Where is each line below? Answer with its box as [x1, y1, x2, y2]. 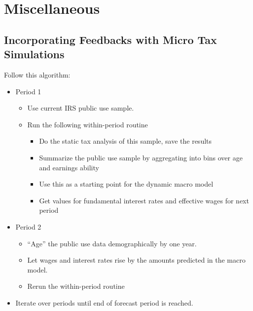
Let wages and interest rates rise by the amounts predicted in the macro [27, 255, 246, 265]
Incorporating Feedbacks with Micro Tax [4, 32, 217, 47]
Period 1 [15, 86, 41, 96]
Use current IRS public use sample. [27, 103, 134, 113]
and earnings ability [39, 162, 99, 172]
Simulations [4, 46, 65, 62]
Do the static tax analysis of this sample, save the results [39, 136, 212, 146]
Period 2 [15, 221, 41, 232]
